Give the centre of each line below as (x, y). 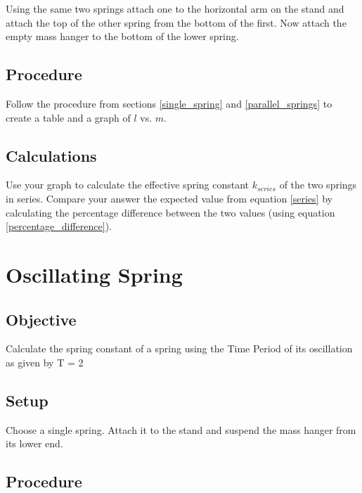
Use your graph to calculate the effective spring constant (128, 185)
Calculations (51, 155)
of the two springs (318, 185)
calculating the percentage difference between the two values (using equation (170, 212)
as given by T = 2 (45, 362)
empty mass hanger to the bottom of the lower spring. (122, 36)
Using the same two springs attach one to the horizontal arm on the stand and (175, 8)
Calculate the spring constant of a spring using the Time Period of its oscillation (179, 348)
